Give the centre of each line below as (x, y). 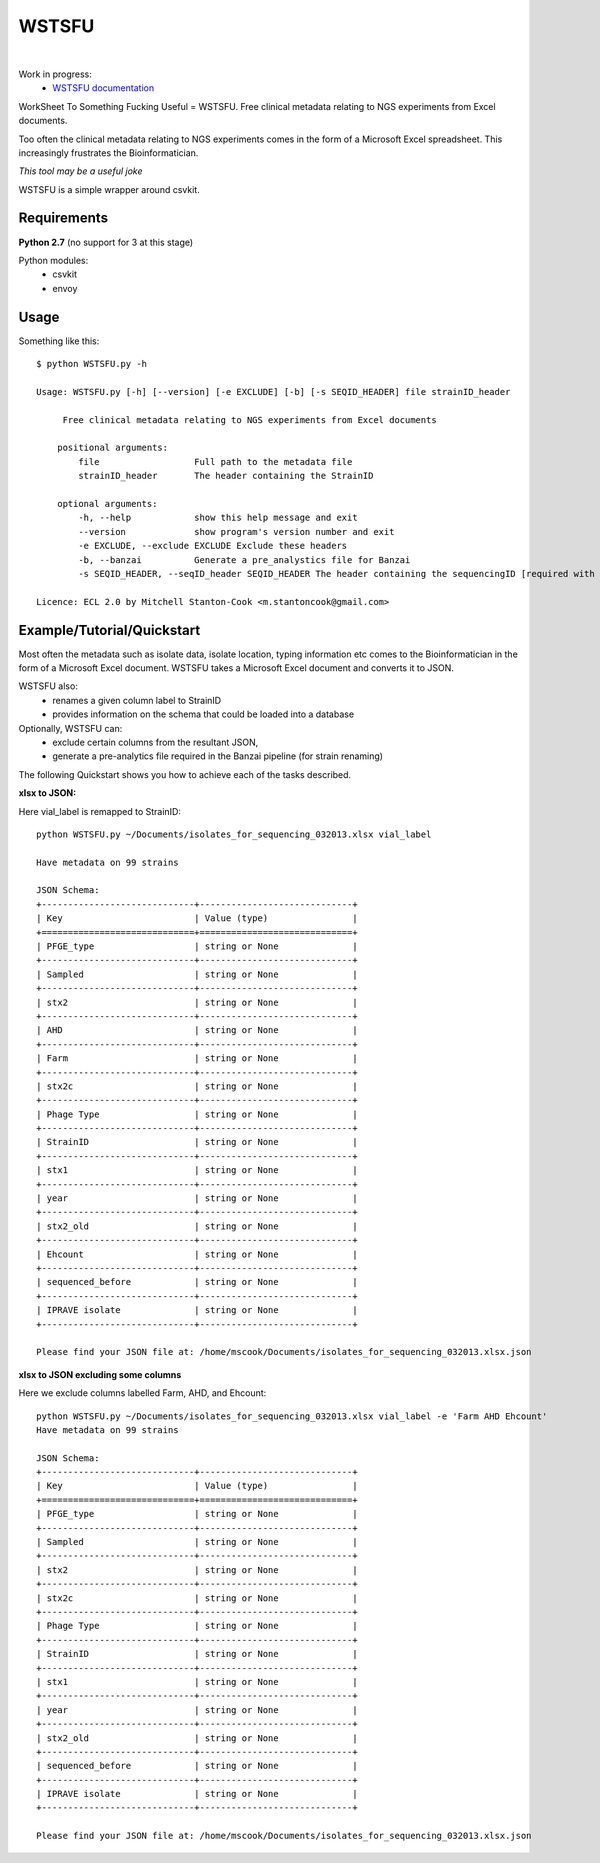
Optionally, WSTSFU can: (70, 728)
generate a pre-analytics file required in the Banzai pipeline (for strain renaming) (218, 756)
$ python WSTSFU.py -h (92, 364)
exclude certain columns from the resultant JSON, (155, 742)
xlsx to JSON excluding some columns (100, 1374)
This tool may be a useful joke (80, 171)
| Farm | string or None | (197, 1058)
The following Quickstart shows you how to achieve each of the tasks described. (185, 774)
